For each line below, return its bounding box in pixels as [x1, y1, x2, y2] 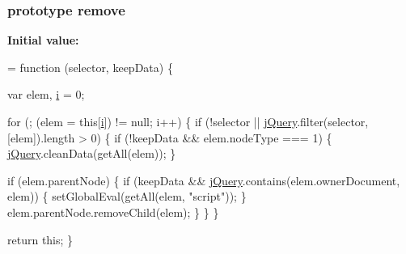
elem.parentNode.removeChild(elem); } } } [7, 203, 219, 220]
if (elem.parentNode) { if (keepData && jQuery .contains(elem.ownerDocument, [7, 171, 400, 188]
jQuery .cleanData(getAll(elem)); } [7, 145, 176, 162]
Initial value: [7, 32, 79, 49]
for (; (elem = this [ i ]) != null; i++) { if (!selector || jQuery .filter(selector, [7, 113, 369, 129]
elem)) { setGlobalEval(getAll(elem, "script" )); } [7, 188, 247, 205]
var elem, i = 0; [7, 86, 85, 103]
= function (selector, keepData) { [7, 58, 173, 75]
